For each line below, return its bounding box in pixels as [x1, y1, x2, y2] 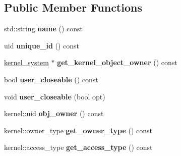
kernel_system [4, 57, 49, 68]
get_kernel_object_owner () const [57, 57, 177, 68]
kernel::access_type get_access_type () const [4, 142, 153, 152]
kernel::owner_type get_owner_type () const [4, 125, 153, 135]
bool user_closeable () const [4, 74, 98, 84]
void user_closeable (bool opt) [4, 91, 105, 101]
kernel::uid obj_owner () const [4, 108, 104, 119]
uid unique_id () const [4, 40, 80, 50]
